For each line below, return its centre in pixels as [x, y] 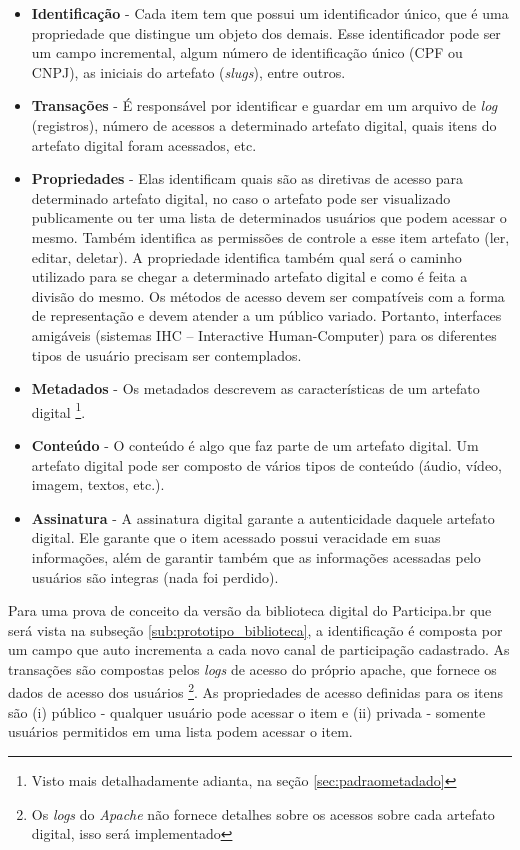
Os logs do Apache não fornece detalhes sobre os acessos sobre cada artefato [263, 813]
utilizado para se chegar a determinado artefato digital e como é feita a [249, 276]
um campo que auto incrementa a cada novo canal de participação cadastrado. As [259, 649]
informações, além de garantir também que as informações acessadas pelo [256, 556]
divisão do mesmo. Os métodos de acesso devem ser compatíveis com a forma [268, 295]
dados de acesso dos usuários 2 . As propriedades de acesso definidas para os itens [256, 691]
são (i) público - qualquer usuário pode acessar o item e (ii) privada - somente [247, 711]
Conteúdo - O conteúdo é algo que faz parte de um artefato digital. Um [255, 444]
